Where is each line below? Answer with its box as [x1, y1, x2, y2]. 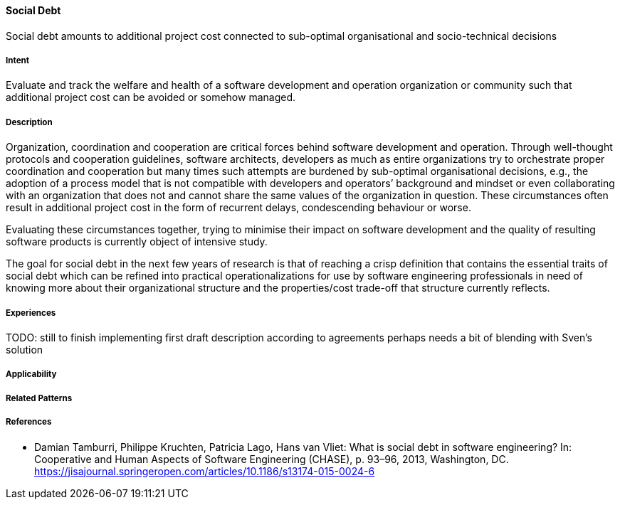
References [6, 417, 52, 427]
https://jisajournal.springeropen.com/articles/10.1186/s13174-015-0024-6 [34, 464, 375, 477]
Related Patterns [6, 393, 73, 403]
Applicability [6, 369, 57, 380]
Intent [6, 55, 30, 65]
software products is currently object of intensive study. [6, 235, 268, 248]
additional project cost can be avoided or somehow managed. [6, 91, 295, 104]
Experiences [6, 307, 56, 318]
